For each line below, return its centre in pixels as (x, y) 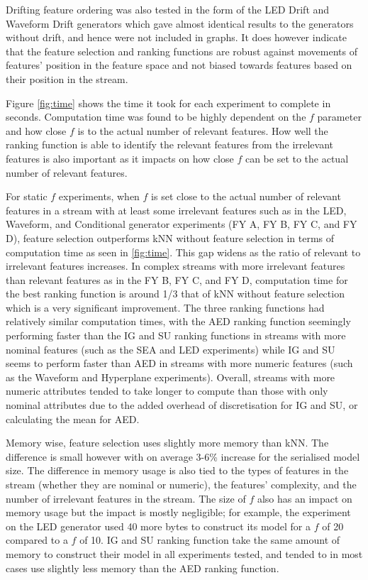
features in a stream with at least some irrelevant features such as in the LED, (176, 210)
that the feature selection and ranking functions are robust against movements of (182, 51)
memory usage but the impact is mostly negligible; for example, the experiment (178, 512)
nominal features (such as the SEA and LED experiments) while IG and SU (171, 349)
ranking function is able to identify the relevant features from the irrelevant (170, 144)
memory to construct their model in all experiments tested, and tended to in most (184, 553)
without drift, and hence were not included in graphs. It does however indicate (176, 37)
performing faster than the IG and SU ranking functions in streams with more (176, 335)
